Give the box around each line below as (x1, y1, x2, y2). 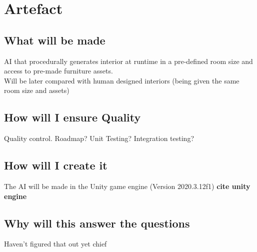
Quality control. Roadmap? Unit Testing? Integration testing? (4, 133, 194, 143)
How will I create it (4, 157, 107, 173)
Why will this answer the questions (4, 215, 190, 230)
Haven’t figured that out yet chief (4, 238, 107, 249)
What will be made (4, 32, 105, 47)
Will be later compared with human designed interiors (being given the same (4, 75, 239, 85)
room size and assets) (4, 85, 69, 95)
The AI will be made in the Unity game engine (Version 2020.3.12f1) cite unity (4, 180, 250, 191)
